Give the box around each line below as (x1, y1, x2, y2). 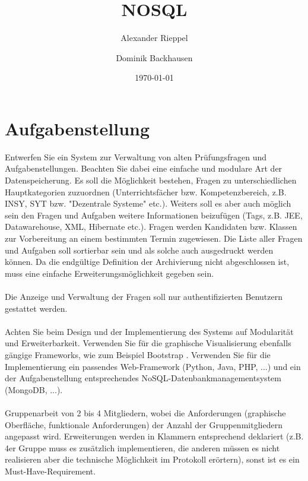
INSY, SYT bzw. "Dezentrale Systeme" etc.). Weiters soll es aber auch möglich (5, 197, 291, 210)
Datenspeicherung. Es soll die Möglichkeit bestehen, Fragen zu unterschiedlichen (5, 174, 297, 186)
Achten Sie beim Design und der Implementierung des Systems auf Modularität (5, 325, 294, 337)
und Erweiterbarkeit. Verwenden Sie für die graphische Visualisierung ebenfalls (5, 337, 291, 349)
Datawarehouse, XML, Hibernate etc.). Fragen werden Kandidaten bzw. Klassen (5, 220, 297, 233)
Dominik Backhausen (116, 51, 193, 64)
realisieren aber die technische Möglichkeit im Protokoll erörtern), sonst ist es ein (5, 453, 300, 466)
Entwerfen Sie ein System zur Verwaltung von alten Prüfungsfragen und (5, 150, 267, 163)
